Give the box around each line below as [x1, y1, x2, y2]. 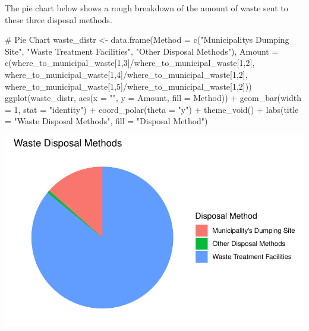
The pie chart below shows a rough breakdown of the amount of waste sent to [5, 2, 288, 14]
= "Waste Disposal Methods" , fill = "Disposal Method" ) [5, 115, 208, 127]
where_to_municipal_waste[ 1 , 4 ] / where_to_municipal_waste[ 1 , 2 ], [5, 68, 248, 80]
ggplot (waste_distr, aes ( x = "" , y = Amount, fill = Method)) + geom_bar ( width [5, 92, 301, 104]
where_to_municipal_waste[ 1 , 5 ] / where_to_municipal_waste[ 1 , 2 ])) [5, 80, 252, 92]
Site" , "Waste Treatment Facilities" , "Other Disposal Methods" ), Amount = [5, 45, 279, 57]
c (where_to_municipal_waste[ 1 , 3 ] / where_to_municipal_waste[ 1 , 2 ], [5, 56, 255, 69]
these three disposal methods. [5, 13, 112, 26]
